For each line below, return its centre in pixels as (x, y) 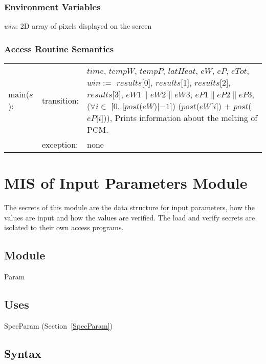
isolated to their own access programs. (64, 227)
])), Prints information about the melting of (179, 118)
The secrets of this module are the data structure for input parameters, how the (129, 207)
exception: (60, 145)
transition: (60, 100)
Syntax (23, 353)
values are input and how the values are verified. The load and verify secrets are (130, 217)
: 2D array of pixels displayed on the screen (84, 26)
